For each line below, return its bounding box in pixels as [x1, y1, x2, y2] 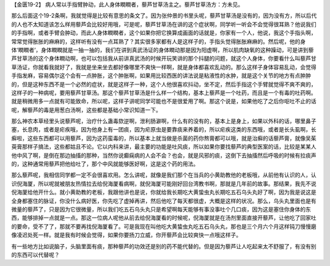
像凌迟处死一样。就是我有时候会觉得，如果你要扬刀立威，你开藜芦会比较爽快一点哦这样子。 [11, 231, 241, 238]
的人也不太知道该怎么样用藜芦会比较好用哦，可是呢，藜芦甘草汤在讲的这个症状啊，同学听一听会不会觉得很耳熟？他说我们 [11, 20, 317, 28]
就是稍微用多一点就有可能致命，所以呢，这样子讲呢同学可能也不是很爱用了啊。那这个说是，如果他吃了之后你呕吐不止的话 [11, 98, 317, 105]
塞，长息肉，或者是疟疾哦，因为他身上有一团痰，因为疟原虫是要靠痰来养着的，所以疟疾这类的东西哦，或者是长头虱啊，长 [11, 126, 317, 133]
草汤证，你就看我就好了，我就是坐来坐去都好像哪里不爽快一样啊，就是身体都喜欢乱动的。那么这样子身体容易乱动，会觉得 [11, 63, 317, 70]
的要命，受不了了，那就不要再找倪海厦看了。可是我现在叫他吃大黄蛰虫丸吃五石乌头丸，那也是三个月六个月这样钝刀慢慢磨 [11, 223, 317, 230]
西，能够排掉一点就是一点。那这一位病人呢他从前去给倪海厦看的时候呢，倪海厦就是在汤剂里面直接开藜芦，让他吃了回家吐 [11, 214, 317, 221]
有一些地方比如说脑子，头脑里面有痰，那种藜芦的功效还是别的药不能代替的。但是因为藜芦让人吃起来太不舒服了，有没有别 [11, 242, 317, 250]
